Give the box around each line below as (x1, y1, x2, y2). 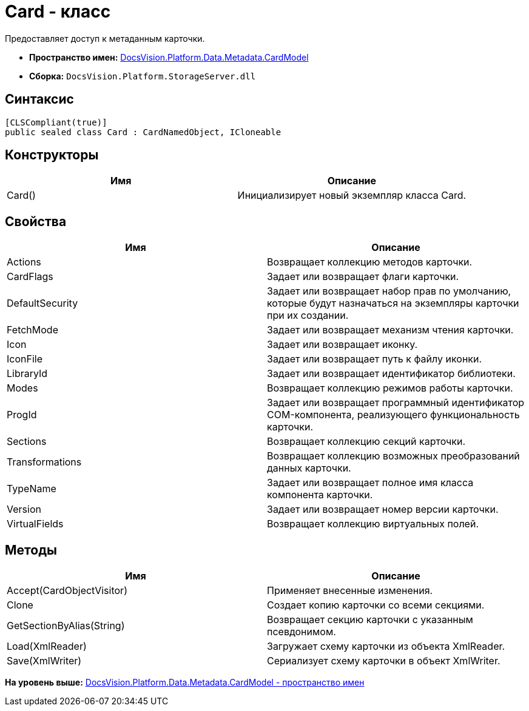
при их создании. (267, 309, 349, 322)
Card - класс (5, 1, 111, 22)
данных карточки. (267, 462, 351, 475)
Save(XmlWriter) (7, 655, 82, 667)
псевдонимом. (267, 626, 336, 638)
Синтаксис (5, 92, 74, 107)
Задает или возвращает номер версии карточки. (267, 503, 499, 516)
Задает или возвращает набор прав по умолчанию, (267, 285, 511, 298)
